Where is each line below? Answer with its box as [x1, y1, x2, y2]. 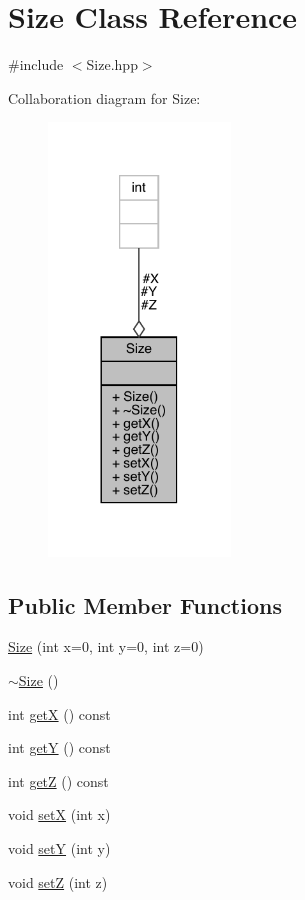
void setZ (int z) [8, 871, 108, 892]
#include [8, 54, 64, 75]
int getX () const [8, 703, 111, 724]
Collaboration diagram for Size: [8, 87, 201, 108]
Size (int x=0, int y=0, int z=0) [8, 636, 204, 657]
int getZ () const [8, 770, 109, 791]
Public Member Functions [8, 589, 282, 620]
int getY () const [8, 737, 111, 758]
